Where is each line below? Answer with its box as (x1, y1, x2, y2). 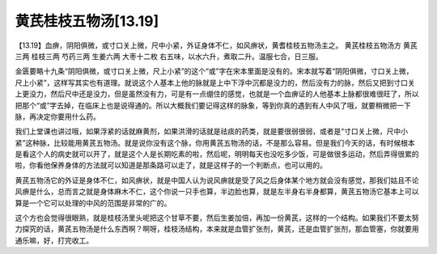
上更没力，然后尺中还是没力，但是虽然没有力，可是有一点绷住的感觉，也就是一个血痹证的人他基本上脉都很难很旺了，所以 (15, 89, 419, 99)
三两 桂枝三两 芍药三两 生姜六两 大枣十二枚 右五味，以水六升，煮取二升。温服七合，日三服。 (15, 51, 323, 61)
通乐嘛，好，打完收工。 (15, 235, 93, 245)
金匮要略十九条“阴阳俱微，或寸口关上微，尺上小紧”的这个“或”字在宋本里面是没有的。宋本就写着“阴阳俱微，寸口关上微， (15, 66, 414, 76)
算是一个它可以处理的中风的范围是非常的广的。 (15, 198, 172, 208)
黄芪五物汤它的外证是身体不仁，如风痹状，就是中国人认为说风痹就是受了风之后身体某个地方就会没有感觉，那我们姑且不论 (15, 175, 419, 185)
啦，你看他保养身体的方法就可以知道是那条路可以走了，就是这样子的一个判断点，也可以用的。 (15, 160, 327, 170)
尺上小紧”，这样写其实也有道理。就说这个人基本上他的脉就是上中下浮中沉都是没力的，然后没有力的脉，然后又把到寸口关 (15, 78, 416, 87)
